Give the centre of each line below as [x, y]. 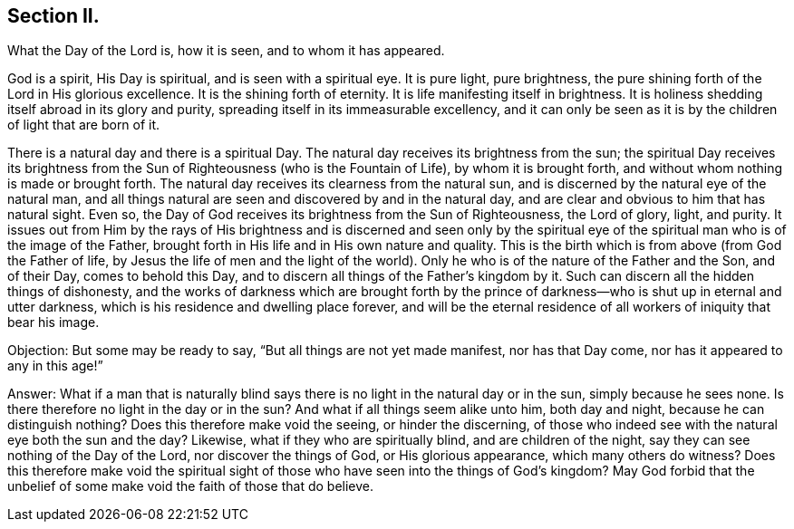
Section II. [53, 16]
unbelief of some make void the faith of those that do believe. [191, 486]
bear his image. [53, 322]
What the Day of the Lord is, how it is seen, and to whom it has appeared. [226, 51]
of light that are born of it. [84, 125]
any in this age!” [55, 366]
